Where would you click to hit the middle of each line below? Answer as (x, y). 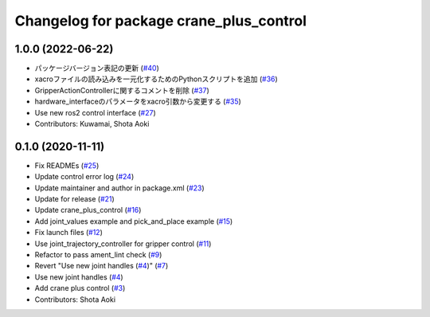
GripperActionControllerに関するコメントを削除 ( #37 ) (122, 90)
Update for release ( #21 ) (74, 199)
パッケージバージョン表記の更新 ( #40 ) (97, 68)
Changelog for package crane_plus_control (160, 21)
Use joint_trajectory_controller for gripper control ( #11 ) (123, 244)
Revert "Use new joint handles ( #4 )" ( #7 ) (102, 266)
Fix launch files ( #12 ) (69, 233)
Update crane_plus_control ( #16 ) (88, 210)
